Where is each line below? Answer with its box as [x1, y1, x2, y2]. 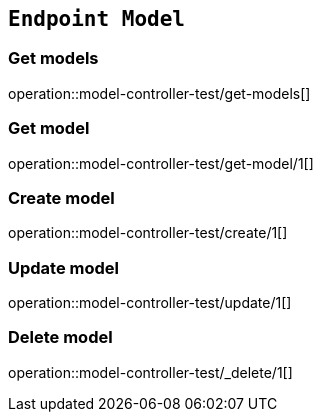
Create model [8, 187, 115, 208]
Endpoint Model [8, 7, 186, 31]
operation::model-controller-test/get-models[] [8, 84, 311, 102]
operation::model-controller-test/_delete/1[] [8, 363, 293, 381]
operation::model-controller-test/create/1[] [8, 224, 288, 242]
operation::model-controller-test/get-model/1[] [8, 154, 314, 172]
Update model [8, 257, 120, 278]
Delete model [8, 327, 113, 348]
